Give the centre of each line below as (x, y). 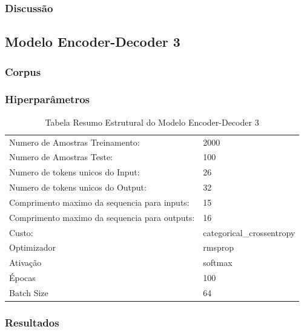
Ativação (25, 263)
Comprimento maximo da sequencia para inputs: (99, 202)
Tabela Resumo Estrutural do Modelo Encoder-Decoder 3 (152, 122)
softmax (218, 263)
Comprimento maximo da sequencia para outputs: (102, 217)
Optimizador (33, 247)
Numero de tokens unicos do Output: (78, 187)
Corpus (23, 71)
